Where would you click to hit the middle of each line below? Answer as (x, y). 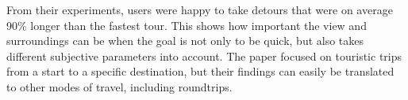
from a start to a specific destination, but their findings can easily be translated (200, 71)
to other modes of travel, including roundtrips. (119, 86)
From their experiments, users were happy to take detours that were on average (200, 9)
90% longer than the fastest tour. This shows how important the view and (187, 25)
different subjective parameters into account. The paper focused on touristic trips (204, 56)
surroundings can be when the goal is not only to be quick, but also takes (185, 41)
